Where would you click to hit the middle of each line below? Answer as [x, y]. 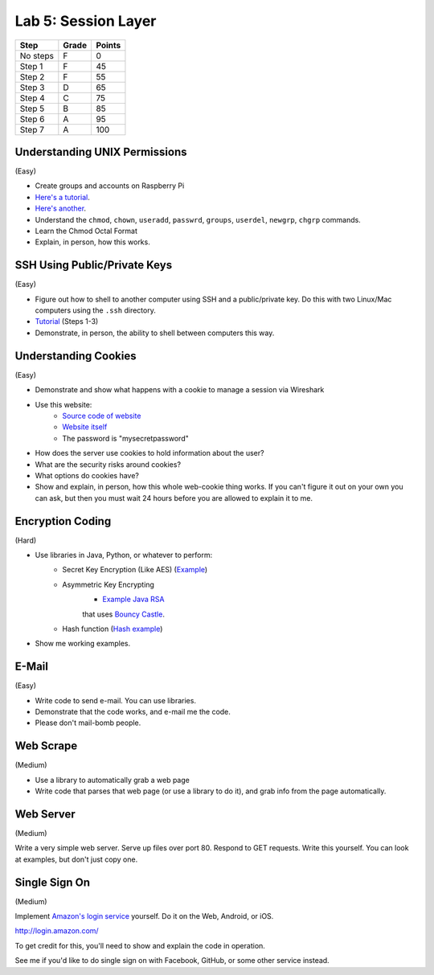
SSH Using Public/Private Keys [94, 265]
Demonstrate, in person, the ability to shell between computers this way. [155, 333]
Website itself [85, 427]
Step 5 [32, 109]
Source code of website [102, 416]
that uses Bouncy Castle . [123, 614]
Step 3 [32, 87]
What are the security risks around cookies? [108, 464]
